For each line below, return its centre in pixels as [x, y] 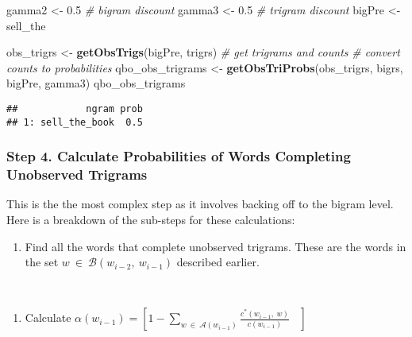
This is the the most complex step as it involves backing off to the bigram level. [200, 204]
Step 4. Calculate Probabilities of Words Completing [179, 156]
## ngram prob [75, 108]
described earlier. [218, 262]
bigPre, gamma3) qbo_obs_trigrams [96, 83]
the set [42, 262]
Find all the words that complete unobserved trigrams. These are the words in [216, 246]
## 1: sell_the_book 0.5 [75, 122]
